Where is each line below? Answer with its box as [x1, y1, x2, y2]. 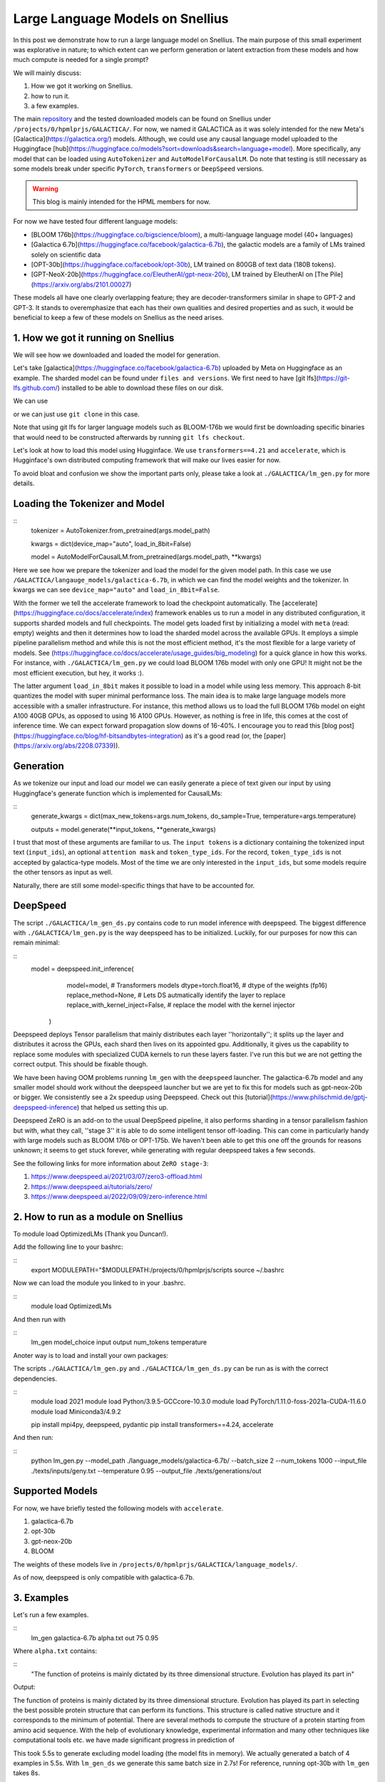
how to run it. [31, 91, 71, 100]
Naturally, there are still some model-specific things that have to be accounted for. [13, 881, 255, 890]
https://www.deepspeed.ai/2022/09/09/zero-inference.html [31, 1192, 207, 1200]
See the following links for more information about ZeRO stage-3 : [13, 1159, 210, 1168]
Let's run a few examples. [13, 1610, 89, 1619]
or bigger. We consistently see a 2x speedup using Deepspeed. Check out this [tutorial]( [13, 1093, 273, 1101]
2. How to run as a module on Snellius [13, 1210, 183, 1222]
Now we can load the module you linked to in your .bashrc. [13, 1279, 186, 1287]
